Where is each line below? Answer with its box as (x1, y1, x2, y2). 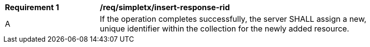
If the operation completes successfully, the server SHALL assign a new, (100, 14, 367, 24)
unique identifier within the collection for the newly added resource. (100, 24, 349, 33)
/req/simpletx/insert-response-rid (100, 2, 230, 12)
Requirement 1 (5, 2, 59, 12)
